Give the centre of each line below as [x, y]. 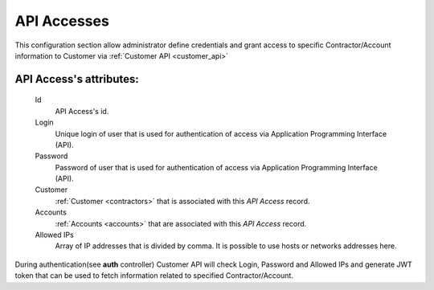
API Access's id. [82, 111]
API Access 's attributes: [77, 79]
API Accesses [62, 21]
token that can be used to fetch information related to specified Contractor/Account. [154, 276]
